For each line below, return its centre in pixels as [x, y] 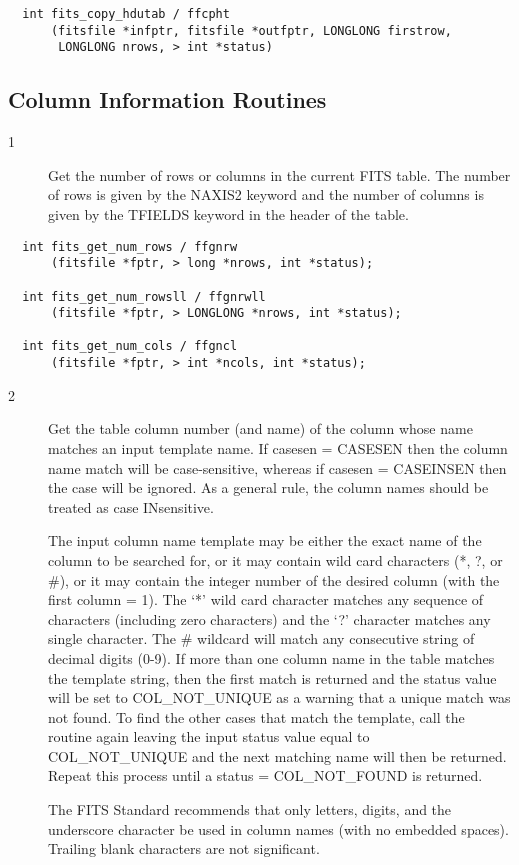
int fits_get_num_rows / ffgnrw [130, 246]
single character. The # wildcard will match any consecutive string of [261, 638]
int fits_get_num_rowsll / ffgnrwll [144, 296]
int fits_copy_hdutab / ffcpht [126, 14]
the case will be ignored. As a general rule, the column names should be [268, 487]
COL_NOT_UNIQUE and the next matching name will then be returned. [277, 755]
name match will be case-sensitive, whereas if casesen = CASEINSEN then [277, 467]
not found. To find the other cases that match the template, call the [256, 716]
